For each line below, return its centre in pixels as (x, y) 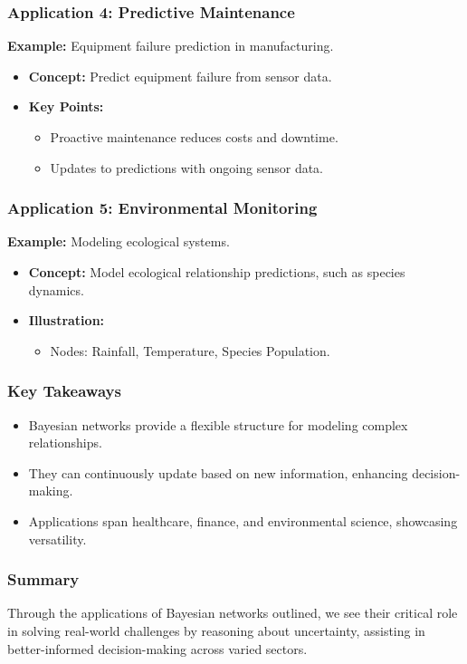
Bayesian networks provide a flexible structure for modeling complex (218, 424)
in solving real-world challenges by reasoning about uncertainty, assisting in (216, 630)
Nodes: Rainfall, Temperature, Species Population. (190, 350)
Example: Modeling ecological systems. (119, 241)
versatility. (57, 539)
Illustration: (67, 320)
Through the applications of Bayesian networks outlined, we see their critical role (233, 613)
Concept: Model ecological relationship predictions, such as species (217, 272)
